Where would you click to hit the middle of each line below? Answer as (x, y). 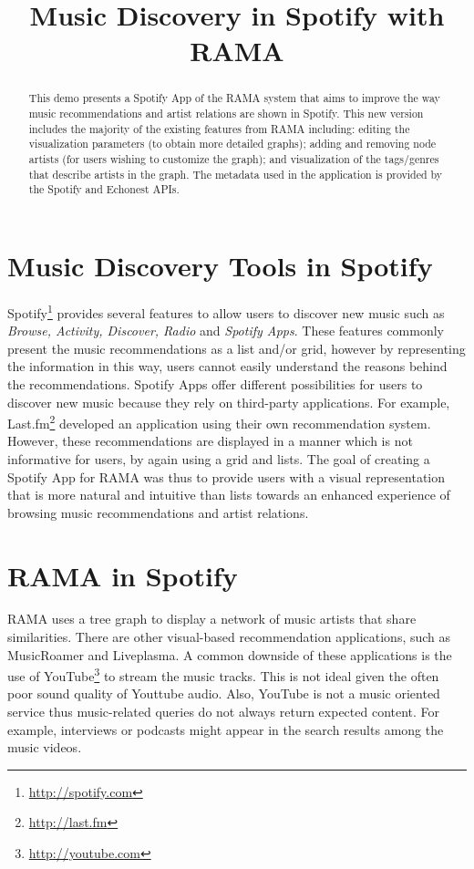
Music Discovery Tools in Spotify (220, 265)
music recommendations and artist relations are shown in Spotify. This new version (226, 114)
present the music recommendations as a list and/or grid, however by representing (237, 348)
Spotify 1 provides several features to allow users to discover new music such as (226, 311)
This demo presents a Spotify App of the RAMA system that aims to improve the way (234, 98)
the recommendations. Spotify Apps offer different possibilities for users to (215, 383)
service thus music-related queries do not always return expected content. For (224, 712)
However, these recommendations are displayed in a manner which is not (210, 441)
